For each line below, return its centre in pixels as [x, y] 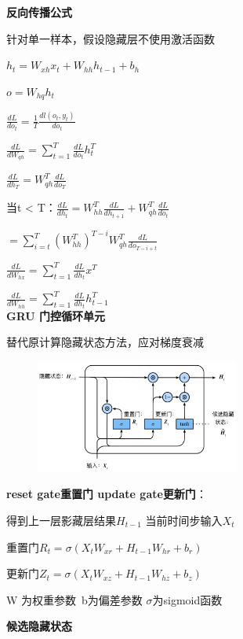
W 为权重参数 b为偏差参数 [74, 599]
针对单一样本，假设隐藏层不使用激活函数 [111, 38]
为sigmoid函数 [187, 599]
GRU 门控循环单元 [56, 315]
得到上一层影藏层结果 [61, 520]
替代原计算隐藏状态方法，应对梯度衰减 [105, 342]
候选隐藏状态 [39, 626]
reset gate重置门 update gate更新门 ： [107, 494]
